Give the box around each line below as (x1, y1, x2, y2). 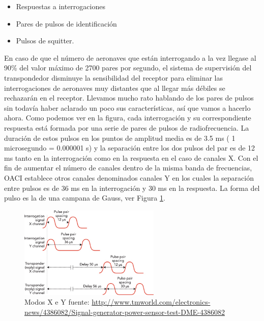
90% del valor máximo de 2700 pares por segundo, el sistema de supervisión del (4, 62, 252, 73)
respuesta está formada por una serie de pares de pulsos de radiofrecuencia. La (4, 122, 249, 133)
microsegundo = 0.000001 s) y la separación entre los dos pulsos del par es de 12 (4, 142, 255, 153)
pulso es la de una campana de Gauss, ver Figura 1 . (4, 192, 165, 203)
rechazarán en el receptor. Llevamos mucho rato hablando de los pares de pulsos (4, 92, 254, 103)
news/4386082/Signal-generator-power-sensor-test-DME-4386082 (24, 306, 225, 317)
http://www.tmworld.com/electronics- (92, 297, 211, 307)
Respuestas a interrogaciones (16, 1, 105, 11)
